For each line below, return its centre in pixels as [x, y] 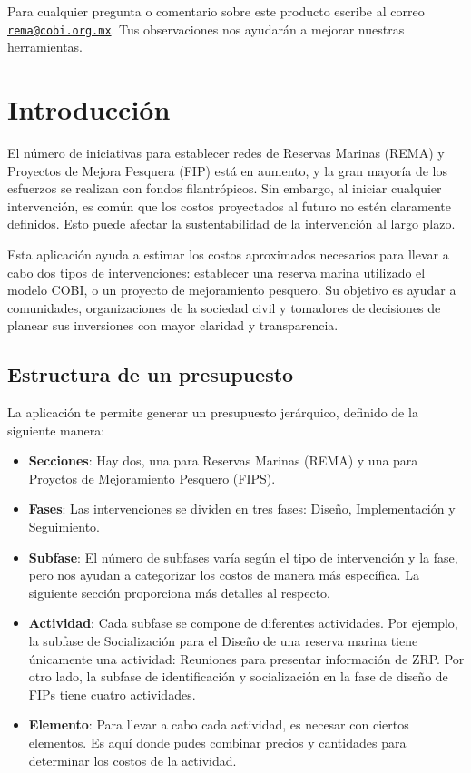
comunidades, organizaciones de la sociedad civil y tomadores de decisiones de [224, 307]
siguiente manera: [56, 430]
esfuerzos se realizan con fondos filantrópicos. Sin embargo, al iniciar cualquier [225, 188]
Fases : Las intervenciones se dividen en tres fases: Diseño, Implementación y [242, 509]
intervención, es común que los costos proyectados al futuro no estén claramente [230, 205]
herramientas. [45, 47]
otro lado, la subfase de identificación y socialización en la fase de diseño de [238, 676]
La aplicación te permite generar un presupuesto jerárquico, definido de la [213, 412]
